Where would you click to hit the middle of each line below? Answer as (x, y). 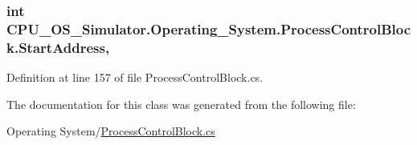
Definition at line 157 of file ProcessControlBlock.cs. (135, 77)
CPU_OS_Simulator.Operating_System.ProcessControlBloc (209, 28)
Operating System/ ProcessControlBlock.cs (111, 131)
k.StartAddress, (58, 47)
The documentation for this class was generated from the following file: (181, 104)
